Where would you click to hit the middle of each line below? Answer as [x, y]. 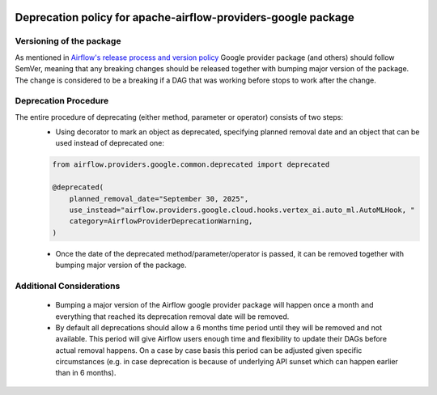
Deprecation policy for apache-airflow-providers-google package [185, 17]
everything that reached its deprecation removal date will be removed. [172, 316]
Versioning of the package [68, 41]
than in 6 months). [86, 373]
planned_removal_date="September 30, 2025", [159, 199]
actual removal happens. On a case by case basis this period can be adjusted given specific [209, 350]
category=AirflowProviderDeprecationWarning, [161, 221]
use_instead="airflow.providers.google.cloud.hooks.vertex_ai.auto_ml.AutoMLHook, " [242, 210]
